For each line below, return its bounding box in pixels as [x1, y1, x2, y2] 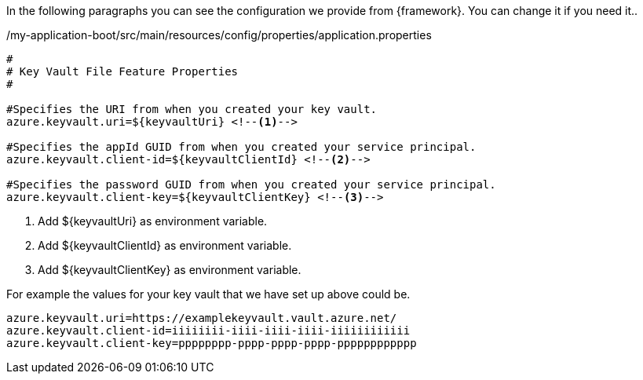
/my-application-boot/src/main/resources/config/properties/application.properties [6, 28, 432, 42]
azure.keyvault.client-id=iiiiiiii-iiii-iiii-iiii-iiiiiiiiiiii [6, 324, 411, 337]
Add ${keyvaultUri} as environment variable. [38, 214, 268, 228]
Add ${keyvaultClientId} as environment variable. [38, 239, 292, 252]
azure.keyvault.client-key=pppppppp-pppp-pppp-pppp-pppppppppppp [6, 337, 417, 349]
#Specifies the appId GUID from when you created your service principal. [6, 141, 477, 153]
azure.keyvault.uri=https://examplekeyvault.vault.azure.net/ [6, 312, 397, 324]
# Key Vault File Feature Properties [6, 65, 239, 78]
